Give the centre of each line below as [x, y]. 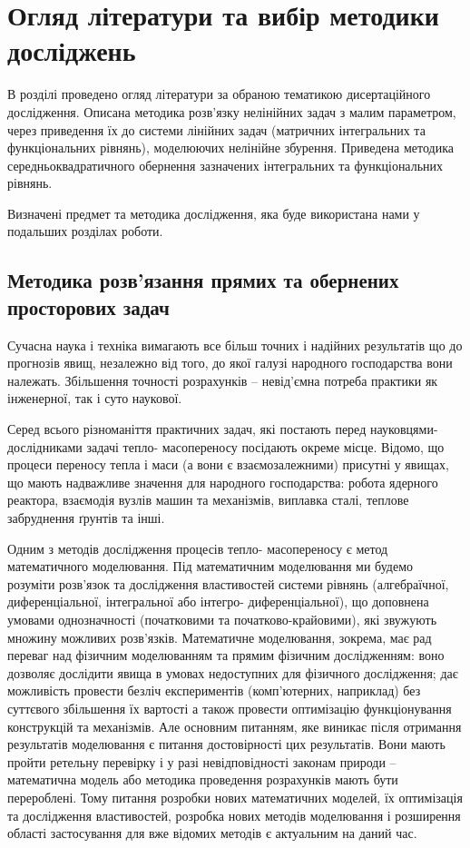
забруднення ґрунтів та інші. [86, 518]
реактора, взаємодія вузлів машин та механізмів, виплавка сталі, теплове [208, 500]
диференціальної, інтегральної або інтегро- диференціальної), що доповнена [218, 601]
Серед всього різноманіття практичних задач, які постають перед [187, 429]
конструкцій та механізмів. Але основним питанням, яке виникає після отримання [235, 726]
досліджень [72, 50]
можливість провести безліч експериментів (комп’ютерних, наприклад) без [214, 690]
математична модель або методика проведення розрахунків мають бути [203, 779]
